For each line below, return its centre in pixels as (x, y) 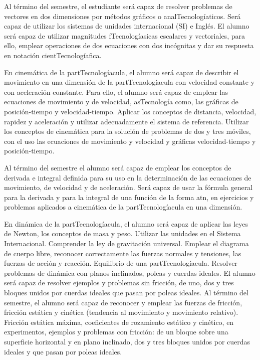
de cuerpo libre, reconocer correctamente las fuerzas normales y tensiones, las (123, 253)
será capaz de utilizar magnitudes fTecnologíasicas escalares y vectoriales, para (124, 35)
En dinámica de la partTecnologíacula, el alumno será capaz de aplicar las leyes (126, 223)
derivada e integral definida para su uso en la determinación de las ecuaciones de (128, 177)
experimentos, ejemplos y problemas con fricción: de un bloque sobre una (116, 332)
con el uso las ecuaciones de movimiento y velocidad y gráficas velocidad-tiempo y (130, 141)
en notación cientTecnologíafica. (53, 55)
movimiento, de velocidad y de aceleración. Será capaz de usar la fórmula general (128, 187)
